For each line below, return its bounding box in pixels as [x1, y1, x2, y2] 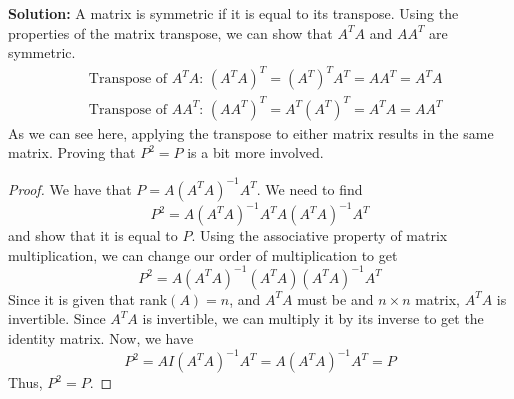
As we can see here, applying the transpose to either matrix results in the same [8, 122, 494, 143]
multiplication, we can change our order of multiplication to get [8, 244, 398, 265]
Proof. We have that [8, 178, 132, 199]
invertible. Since [8, 308, 106, 329]
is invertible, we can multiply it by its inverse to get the [142, 308, 484, 329]
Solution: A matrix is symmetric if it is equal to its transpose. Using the [8, 3, 459, 23]
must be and [297, 288, 374, 309]
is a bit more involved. [187, 142, 324, 163]
